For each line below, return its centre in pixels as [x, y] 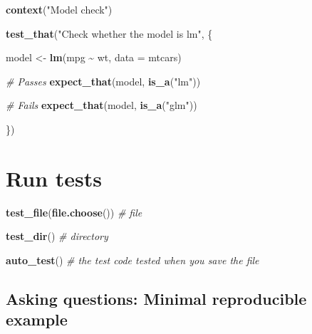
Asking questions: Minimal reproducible [156, 298]
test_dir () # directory [57, 236]
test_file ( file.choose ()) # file [74, 212]
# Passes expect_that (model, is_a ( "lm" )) [103, 81]
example [37, 319]
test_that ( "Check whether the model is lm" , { [109, 33]
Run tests [54, 178]
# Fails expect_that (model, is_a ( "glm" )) [102, 105]
